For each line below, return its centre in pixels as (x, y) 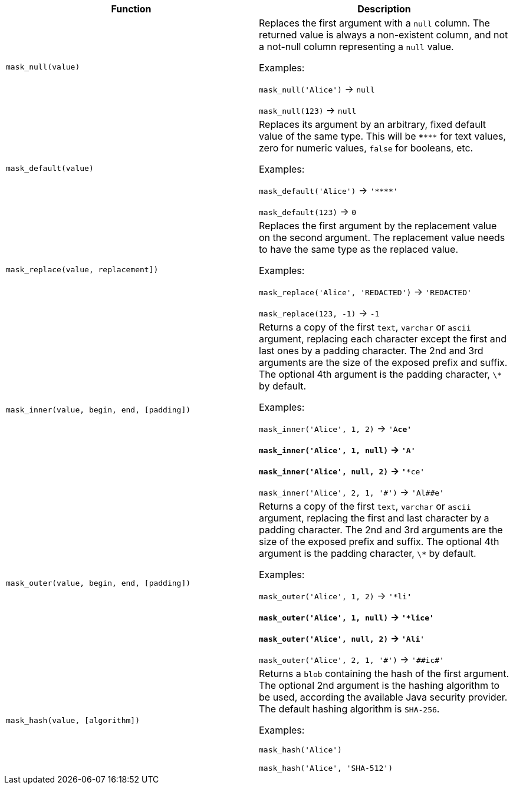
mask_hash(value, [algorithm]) (73, 720)
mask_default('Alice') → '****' (328, 190)
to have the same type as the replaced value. (359, 249)
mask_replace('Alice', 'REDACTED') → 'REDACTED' (365, 292)
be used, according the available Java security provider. (383, 697)
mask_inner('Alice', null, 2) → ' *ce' (342, 471)
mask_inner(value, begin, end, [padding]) (98, 410)
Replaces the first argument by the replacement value (378, 226)
